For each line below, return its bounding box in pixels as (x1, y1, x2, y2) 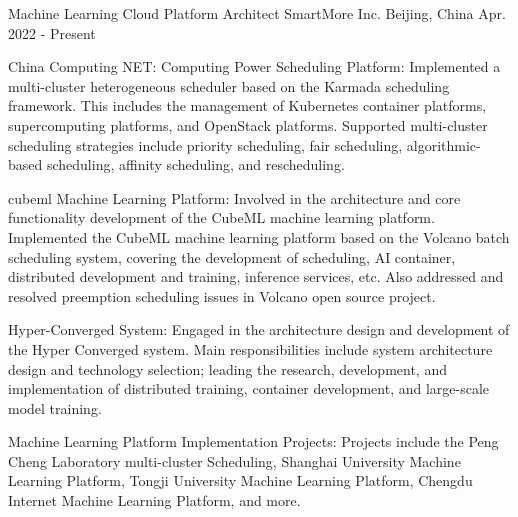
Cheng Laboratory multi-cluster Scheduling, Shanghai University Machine (8, 450, 461, 471)
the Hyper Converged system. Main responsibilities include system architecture (8, 338, 493, 359)
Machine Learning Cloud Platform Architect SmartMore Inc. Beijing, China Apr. (8, 3, 506, 23)
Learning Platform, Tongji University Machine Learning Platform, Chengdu (8, 470, 473, 491)
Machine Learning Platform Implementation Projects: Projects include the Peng (8, 431, 499, 452)
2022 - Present (8, 22, 96, 43)
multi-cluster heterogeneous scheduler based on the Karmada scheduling (8, 75, 450, 96)
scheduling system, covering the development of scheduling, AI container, (8, 246, 456, 267)
